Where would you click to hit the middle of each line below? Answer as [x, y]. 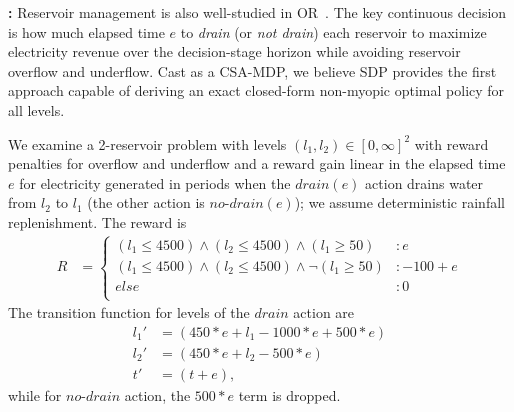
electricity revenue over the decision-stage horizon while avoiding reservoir [234, 51]
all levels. [36, 109]
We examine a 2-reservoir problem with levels [147, 143]
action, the [157, 394]
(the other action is [146, 202]
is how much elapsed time [86, 31]
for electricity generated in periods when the [155, 182]
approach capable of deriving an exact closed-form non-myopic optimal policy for [256, 90]
